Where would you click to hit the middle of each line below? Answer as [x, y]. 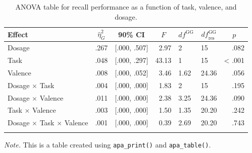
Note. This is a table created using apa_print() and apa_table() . [108, 144]
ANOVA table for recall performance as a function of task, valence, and [126, 7]
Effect [18, 34]
